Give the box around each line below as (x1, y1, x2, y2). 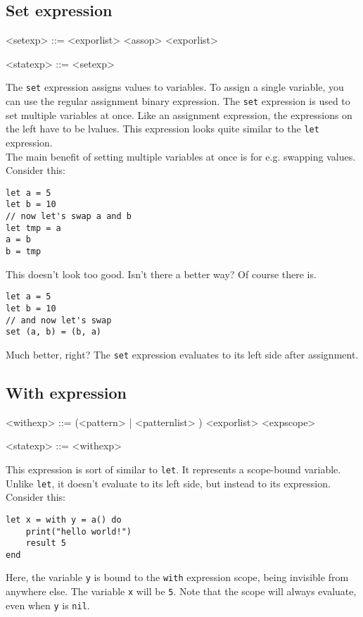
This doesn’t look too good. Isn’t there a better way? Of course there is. (6, 266, 317, 281)
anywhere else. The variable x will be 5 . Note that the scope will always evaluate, (6, 584, 357, 599)
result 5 (25, 538, 66, 549)
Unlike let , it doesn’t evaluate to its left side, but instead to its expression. (6, 475, 331, 490)
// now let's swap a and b (6, 211, 132, 222)
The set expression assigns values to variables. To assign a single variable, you (6, 80, 344, 94)
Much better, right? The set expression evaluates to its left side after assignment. (6, 347, 359, 361)
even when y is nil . (6, 597, 90, 612)
